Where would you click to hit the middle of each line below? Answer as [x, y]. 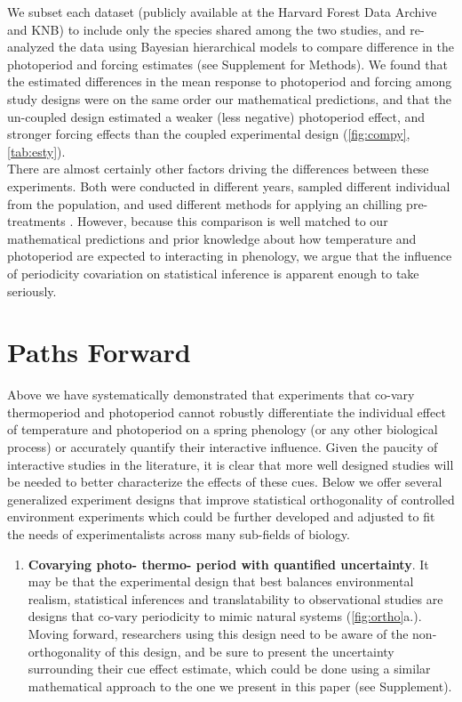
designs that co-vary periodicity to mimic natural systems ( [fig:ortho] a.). [225, 616]
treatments [36, 221]
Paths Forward [99, 352]
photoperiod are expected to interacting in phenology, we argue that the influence [230, 256]
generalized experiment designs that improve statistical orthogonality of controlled [231, 499]
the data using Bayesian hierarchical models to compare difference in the [256, 47]
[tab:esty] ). [36, 151]
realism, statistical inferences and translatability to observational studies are [235, 598]
